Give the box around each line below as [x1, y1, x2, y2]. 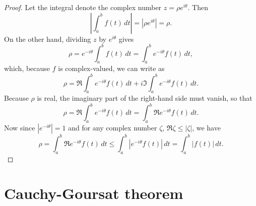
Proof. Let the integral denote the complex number [4, 2, 162, 12]
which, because [4, 63, 50, 74]
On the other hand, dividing [4, 33, 91, 44]
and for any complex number [68, 122, 157, 133]
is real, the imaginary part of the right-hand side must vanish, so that [37, 93, 252, 103]
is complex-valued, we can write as [58, 63, 165, 74]
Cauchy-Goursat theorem [4, 183, 183, 203]
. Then [187, 2, 208, 12]
